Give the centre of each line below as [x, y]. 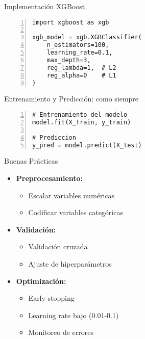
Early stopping [51, 298]
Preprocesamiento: [50, 178]
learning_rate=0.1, [80, 53]
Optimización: [41, 281]
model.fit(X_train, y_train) [82, 122]
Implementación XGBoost [45, 6]
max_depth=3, [69, 60]
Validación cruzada [58, 246]
